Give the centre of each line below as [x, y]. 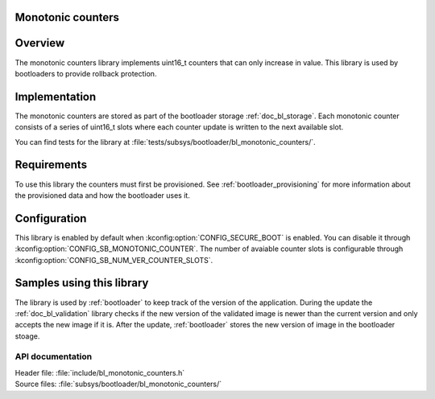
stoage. [27, 336]
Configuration [51, 218]
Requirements [51, 165]
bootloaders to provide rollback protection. [86, 73]
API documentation [54, 356]
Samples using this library [82, 283]
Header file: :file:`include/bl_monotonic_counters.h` [100, 372]
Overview [40, 43]
